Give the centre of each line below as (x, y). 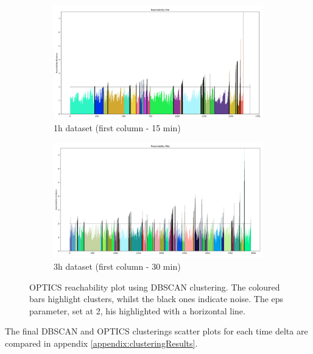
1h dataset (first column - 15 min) (117, 128)
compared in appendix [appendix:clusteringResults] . (101, 343)
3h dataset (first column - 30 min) (117, 266)
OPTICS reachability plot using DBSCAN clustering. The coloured (155, 287)
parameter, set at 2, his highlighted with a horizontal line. (137, 310)
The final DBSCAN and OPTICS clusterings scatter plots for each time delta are (156, 331)
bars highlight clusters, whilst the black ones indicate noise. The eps (156, 299)
